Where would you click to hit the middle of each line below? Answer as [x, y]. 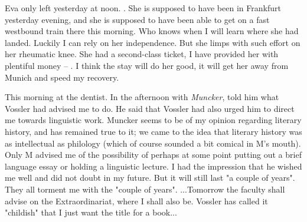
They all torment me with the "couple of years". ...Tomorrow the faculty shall [145, 189]
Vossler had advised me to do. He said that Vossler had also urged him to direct [150, 108]
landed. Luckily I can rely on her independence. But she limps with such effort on [153, 42]
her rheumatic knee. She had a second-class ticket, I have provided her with [142, 54]
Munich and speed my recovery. [62, 77]
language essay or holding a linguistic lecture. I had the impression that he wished [153, 166]
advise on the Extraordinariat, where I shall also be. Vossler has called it [136, 201]
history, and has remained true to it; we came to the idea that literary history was [153, 131]
